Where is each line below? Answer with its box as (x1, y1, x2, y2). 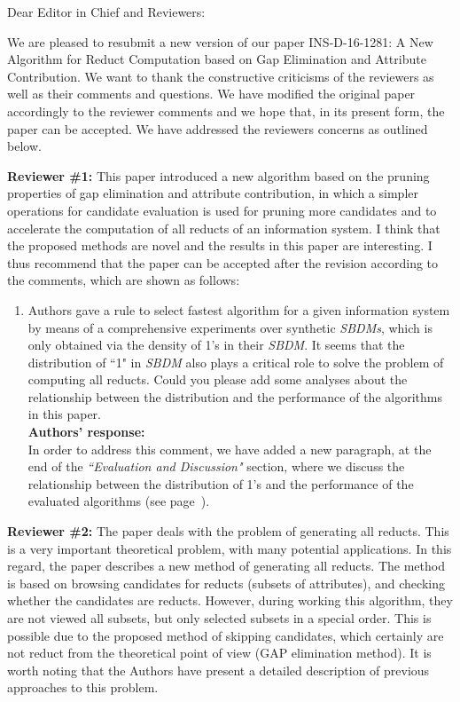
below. (7, 137, 42, 155)
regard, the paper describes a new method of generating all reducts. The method (7, 556, 445, 575)
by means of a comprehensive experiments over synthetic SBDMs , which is (27, 318, 433, 336)
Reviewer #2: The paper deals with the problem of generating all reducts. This (7, 522, 449, 540)
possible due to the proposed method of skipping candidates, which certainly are (7, 626, 444, 644)
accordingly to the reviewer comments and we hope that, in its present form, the (7, 101, 445, 120)
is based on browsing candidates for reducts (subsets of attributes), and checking (7, 573, 445, 592)
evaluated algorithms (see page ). (27, 492, 210, 510)
